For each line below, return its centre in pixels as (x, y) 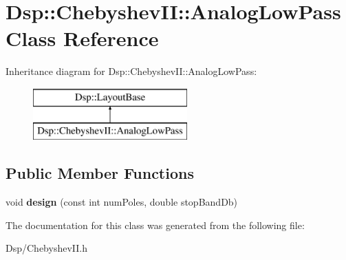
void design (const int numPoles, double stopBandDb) (122, 202)
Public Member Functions (100, 173)
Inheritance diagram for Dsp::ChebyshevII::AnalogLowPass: (131, 71)
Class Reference (82, 38)
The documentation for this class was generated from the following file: (155, 225)
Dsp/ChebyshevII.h (46, 248)
